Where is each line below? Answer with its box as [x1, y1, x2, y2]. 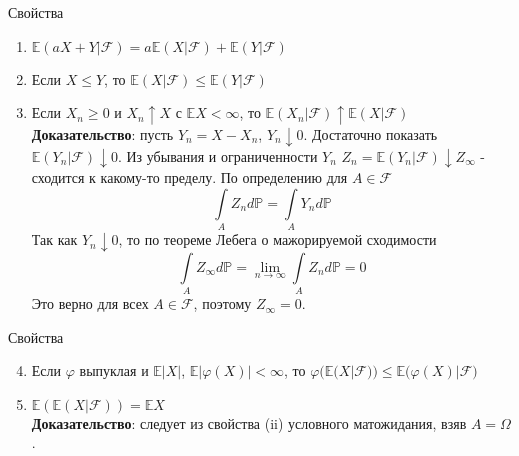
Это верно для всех [31, 293, 149, 314]
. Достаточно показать [303, 123, 438, 144]
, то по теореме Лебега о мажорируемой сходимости [118, 229, 437, 250]
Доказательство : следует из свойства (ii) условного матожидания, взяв [31, 412, 467, 433]
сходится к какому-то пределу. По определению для [31, 167, 348, 188]
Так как [31, 229, 78, 250]
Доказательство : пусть [31, 123, 174, 144]
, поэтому [193, 293, 252, 314]
